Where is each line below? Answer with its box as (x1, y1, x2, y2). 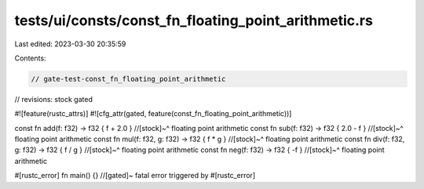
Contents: (14, 53, 46, 63)
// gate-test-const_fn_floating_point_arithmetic (31, 75, 226, 83)
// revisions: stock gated (14, 94, 93, 104)
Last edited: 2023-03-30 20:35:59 (14, 39, 126, 49)
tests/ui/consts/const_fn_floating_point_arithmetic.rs (14, 12, 373, 29)
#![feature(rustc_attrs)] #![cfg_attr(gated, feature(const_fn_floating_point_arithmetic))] (14, 109, 292, 118)
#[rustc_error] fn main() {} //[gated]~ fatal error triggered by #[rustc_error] (14, 171, 255, 180)
